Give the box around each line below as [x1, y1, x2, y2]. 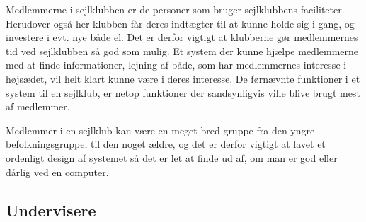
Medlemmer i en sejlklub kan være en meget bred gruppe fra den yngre [6, 122, 315, 137]
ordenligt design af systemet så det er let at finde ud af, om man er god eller [6, 150, 338, 165]
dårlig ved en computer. [6, 164, 109, 179]
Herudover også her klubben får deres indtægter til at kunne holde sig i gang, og [6, 16, 355, 30]
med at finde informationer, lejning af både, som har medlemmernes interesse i [6, 57, 347, 72]
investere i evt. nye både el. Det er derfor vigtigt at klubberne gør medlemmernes [6, 30, 358, 45]
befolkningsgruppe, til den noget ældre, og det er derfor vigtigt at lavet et [6, 136, 326, 151]
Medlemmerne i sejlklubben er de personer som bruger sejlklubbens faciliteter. [6, 2, 345, 16]
